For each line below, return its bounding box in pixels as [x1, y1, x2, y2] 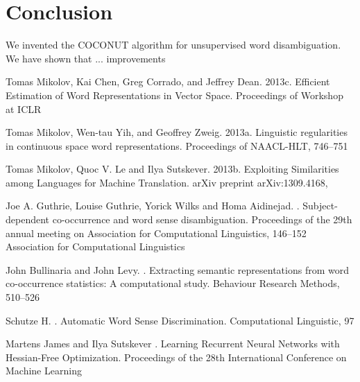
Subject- [302, 198, 338, 213]
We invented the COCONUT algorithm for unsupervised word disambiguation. [6, 37, 341, 52]
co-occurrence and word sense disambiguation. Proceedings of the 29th [52, 212, 352, 227]
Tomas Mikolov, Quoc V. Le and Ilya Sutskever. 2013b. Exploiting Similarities [6, 162, 339, 176]
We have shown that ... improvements [6, 51, 166, 65]
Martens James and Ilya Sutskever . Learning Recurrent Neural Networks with [6, 336, 340, 351]
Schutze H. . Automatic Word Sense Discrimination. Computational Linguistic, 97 [6, 313, 354, 327]
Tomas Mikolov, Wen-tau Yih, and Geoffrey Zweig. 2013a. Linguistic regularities [6, 125, 348, 139]
